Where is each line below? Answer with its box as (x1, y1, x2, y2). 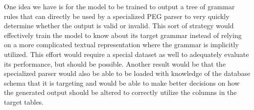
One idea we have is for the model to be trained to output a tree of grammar (4, 1, 235, 11)
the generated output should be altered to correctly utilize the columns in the (4, 87, 237, 97)
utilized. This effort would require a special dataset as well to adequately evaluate (4, 49, 249, 59)
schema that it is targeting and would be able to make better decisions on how (4, 77, 240, 88)
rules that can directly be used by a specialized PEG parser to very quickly (4, 11, 230, 21)
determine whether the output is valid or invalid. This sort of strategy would (4, 20, 234, 31)
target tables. (4, 96, 44, 107)
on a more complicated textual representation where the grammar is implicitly (4, 39, 239, 50)
